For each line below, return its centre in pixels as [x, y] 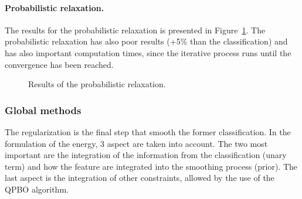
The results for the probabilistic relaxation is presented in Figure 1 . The [135, 30]
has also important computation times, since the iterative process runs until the [148, 52]
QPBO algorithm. [37, 189]
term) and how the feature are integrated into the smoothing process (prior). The [151, 166]
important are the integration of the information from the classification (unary [146, 155]
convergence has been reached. [59, 64]
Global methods [43, 110]
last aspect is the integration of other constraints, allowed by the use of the [140, 178]
